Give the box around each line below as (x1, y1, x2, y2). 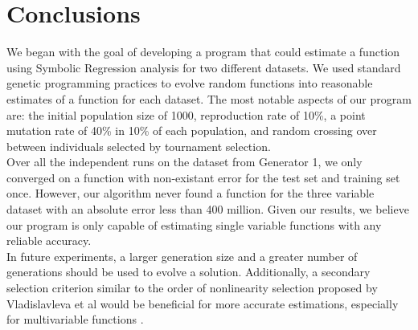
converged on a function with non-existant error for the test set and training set (6, 169, 400, 185)
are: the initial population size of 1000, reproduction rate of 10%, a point (6, 106, 366, 123)
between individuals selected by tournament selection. (6, 137, 271, 154)
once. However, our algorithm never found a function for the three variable (6, 185, 375, 202)
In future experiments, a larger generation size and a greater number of (6, 247, 358, 264)
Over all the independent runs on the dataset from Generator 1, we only (6, 153, 363, 170)
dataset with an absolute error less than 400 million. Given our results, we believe (6, 201, 409, 218)
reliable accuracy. (6, 232, 92, 249)
